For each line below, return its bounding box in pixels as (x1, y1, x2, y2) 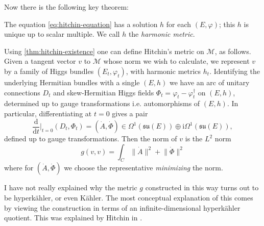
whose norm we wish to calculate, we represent (103, 56, 250, 66)
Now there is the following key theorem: (4, 2, 129, 12)
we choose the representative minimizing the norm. (64, 162, 223, 173)
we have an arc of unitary (169, 77, 250, 87)
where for (4, 162, 34, 173)
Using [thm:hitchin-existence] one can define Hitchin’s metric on (4, 45, 204, 56)
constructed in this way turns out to (145, 182, 259, 193)
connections (4, 87, 40, 97)
